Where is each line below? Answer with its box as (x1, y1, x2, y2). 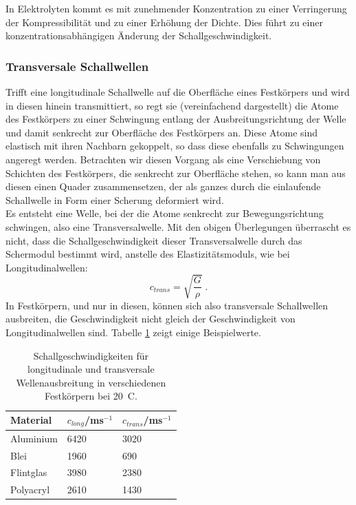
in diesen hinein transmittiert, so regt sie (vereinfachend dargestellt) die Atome (5, 98, 339, 112)
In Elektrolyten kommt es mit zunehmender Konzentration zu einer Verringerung (5, 1, 347, 15)
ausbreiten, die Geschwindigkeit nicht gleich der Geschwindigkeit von (5, 311, 296, 326)
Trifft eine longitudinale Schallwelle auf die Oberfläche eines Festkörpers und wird (5, 85, 350, 99)
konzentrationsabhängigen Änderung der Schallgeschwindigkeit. (5, 28, 272, 43)
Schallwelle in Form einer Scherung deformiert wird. (5, 192, 224, 207)
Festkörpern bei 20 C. (44, 389, 137, 403)
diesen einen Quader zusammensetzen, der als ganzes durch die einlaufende (5, 179, 321, 194)
